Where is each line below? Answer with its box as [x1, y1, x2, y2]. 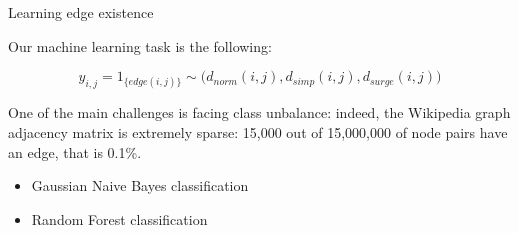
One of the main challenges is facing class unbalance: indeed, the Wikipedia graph [8, 102, 511, 123]
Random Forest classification [31, 208, 208, 229]
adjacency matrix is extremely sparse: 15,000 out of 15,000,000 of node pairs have [8, 121, 508, 142]
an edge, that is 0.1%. [8, 141, 142, 162]
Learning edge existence [8, 2, 154, 22]
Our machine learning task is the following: [8, 35, 272, 56]
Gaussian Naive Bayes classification [31, 175, 249, 196]
